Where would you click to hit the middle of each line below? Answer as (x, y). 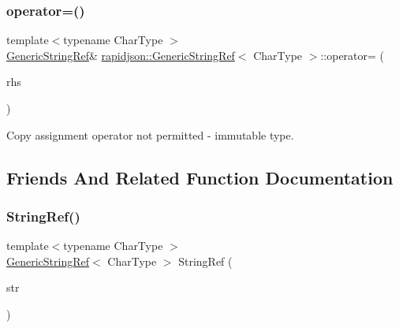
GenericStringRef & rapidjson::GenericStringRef (121, 55)
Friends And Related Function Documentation (200, 177)
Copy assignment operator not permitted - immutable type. (150, 134)
